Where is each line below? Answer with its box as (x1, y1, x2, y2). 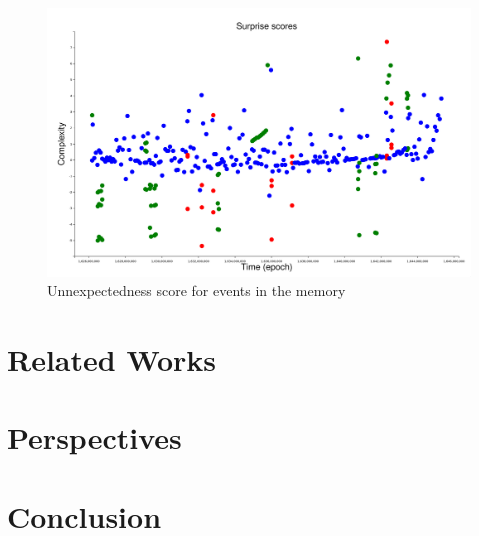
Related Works (7, 339, 217, 380)
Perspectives (7, 417, 182, 458)
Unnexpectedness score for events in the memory (47, 280, 346, 301)
